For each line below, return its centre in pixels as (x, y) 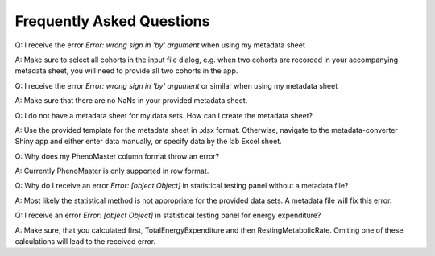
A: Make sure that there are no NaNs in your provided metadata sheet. (131, 101)
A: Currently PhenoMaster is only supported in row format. (112, 171)
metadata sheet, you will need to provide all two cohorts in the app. (126, 71)
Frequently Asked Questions (112, 21)
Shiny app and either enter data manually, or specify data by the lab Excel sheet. (148, 142)
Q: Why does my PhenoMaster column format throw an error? (117, 156)
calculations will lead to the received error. (85, 242)
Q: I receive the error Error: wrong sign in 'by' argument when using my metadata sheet (160, 45)
